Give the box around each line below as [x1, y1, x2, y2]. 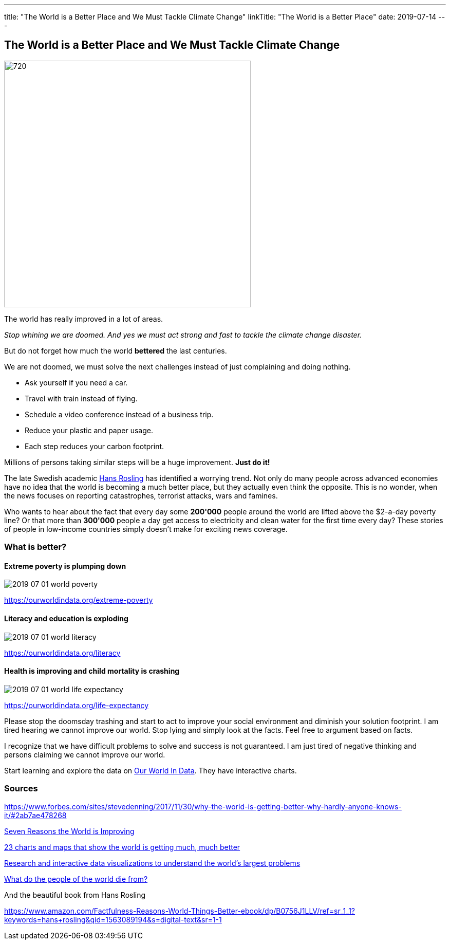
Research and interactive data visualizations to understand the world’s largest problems [4, 858, 301, 867]
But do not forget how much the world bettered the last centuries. [4, 346, 227, 355]
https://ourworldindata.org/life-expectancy [4, 700, 149, 710]
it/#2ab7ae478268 [4, 810, 67, 820]
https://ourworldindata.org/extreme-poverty [4, 596, 153, 605]
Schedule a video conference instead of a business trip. [25, 410, 214, 419]
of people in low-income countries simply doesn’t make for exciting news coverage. [4, 524, 288, 533]
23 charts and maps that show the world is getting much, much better [4, 842, 240, 852]
